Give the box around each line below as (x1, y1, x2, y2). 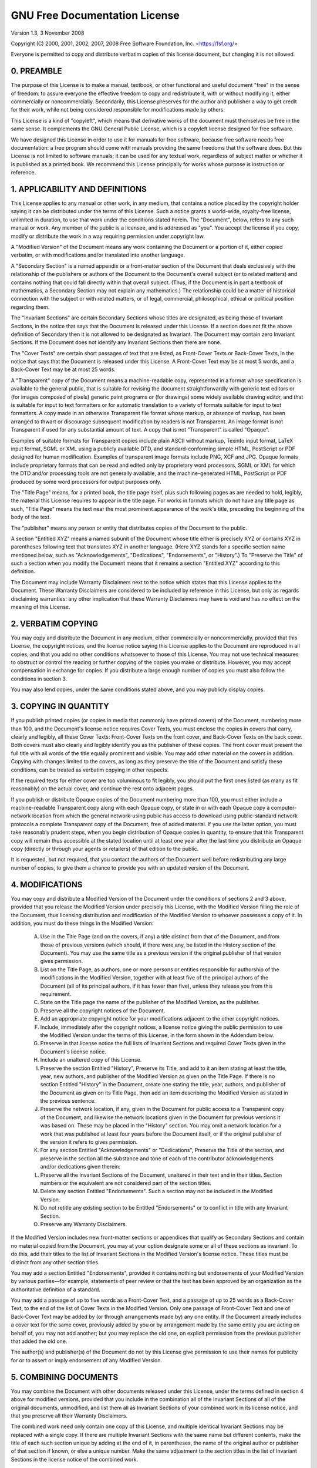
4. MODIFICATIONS (11, 880, 83, 890)
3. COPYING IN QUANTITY (11, 702, 110, 712)
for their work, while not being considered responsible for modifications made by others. (11, 106, 225, 113)
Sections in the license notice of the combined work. (11, 1456, 138, 1463)
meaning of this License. (11, 604, 70, 611)
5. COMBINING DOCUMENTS (11, 1372, 119, 1382)
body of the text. (11, 514, 51, 521)
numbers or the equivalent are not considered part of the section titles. (40, 1180, 211, 1186)
